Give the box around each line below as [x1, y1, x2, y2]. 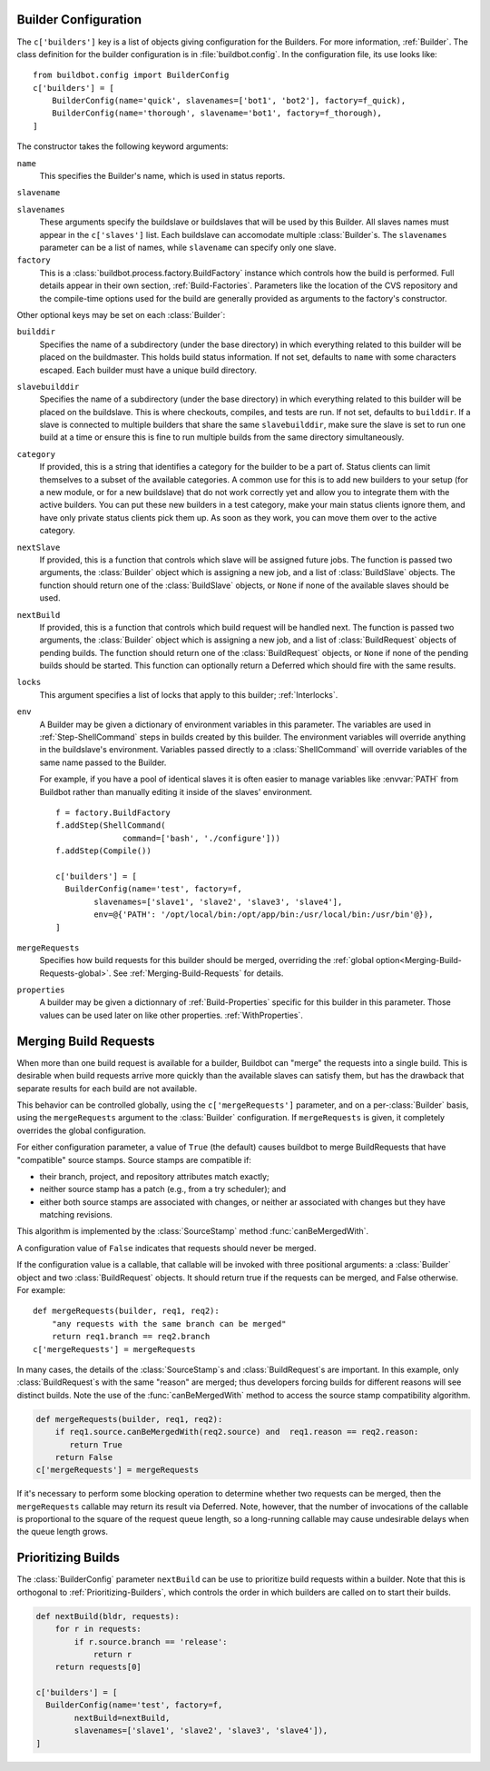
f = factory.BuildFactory [55, 808, 171, 818]
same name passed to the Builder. [39, 757, 167, 768]
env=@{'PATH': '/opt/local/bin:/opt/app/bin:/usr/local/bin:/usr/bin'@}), [93, 910, 434, 920]
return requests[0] [54, 1662, 142, 1672]
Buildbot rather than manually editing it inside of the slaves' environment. [39, 786, 313, 797]
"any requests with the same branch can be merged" [51, 1318, 287, 1328]
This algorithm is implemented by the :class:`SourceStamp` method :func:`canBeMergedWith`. [16, 1226, 369, 1237]
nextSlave [16, 542, 61, 552]
